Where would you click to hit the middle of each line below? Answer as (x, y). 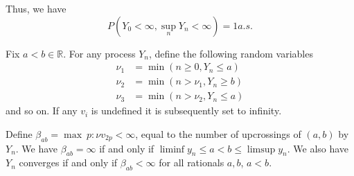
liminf (172, 149)
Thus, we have (36, 8)
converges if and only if (68, 162)
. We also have (318, 148)
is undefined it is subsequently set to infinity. (186, 111)
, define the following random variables (231, 53)
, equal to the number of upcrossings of (218, 133)
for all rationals (192, 162)
